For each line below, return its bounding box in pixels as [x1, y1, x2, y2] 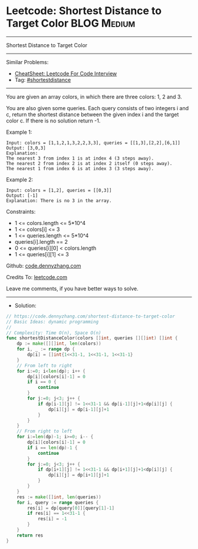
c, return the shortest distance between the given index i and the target [6, 111, 179, 118]
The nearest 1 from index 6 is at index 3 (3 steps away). [6, 166, 154, 171]
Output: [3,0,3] [6, 145, 46, 151]
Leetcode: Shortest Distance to [6, 4, 162, 18]
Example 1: [6, 128, 32, 135]
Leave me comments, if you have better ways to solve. [6, 285, 138, 292]
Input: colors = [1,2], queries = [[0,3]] [6, 187, 112, 193]
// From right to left [16, 428, 72, 434]
